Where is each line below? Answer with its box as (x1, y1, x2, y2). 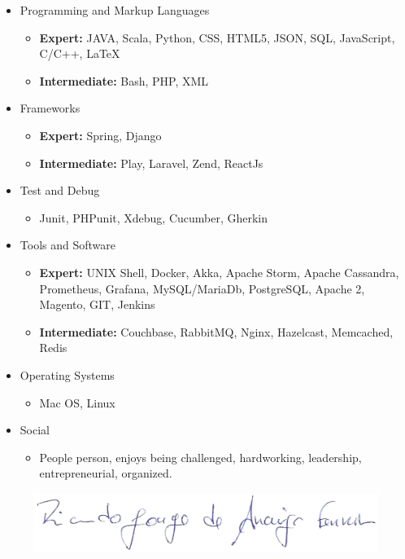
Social (20, 421, 50, 438)
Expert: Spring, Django (39, 126, 162, 143)
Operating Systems (20, 366, 115, 383)
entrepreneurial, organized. (39, 464, 172, 482)
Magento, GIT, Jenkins (39, 296, 155, 313)
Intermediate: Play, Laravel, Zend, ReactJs (39, 154, 263, 171)
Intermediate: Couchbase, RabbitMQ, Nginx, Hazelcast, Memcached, (39, 323, 394, 340)
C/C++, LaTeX (39, 45, 120, 62)
